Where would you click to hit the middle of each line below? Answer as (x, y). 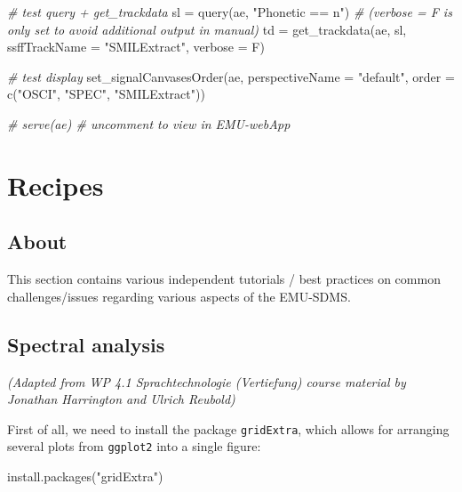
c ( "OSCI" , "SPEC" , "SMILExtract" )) (106, 94)
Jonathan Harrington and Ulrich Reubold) (121, 399)
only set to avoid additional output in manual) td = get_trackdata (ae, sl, (207, 29)
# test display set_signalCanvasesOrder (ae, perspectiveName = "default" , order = (231, 76)
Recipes (56, 185)
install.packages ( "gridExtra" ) (85, 476)
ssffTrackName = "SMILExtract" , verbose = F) (136, 47)
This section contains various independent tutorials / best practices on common (224, 279)
